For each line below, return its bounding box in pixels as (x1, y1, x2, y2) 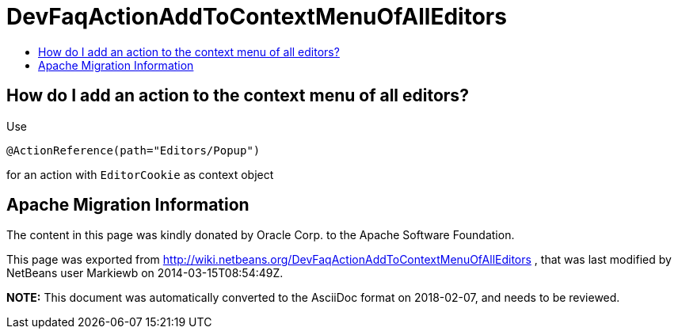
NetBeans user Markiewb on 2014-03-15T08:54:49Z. (6, 266, 284, 280)
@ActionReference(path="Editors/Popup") (6, 143, 261, 157)
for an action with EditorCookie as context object (6, 167, 274, 181)
